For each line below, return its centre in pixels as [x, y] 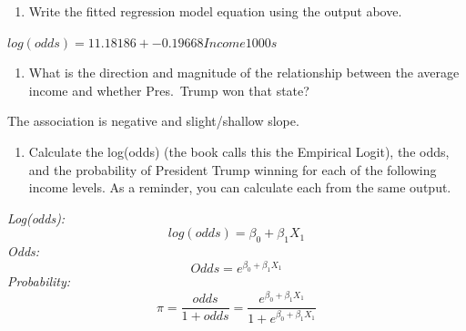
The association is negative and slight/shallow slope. [153, 121]
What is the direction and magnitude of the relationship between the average [244, 72]
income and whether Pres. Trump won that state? [169, 90]
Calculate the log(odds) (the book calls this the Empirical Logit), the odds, [239, 151]
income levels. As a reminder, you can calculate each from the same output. [240, 187]
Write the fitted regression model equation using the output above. [215, 11]
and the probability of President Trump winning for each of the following [233, 169]
